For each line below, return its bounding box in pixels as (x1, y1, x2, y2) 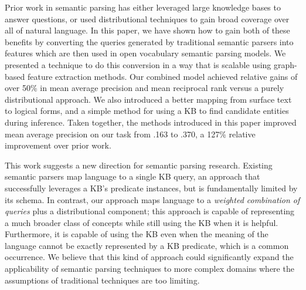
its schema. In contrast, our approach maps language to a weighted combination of (5, 193, 300, 205)
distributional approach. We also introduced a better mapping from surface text (5, 93, 292, 105)
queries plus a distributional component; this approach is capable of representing (5, 205, 295, 217)
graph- (274, 58, 297, 70)
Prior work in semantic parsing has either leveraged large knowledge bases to (5, 1, 281, 13)
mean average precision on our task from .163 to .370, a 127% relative (5, 127, 256, 140)
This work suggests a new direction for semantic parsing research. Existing (5, 159, 273, 171)
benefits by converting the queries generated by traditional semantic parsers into (5, 35, 294, 48)
